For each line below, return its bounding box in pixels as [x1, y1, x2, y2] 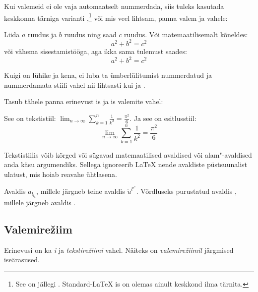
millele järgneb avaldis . [4, 197, 76, 207]
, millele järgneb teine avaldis [36, 186, 125, 196]
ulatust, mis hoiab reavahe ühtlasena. [4, 169, 117, 179]
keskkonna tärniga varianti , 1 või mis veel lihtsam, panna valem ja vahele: [4, 11, 228, 23]
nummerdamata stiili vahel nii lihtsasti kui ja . [4, 79, 145, 90]
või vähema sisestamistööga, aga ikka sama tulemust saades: [4, 46, 187, 56]
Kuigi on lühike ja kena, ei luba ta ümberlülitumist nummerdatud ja [4, 70, 212, 80]
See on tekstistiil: [4, 113, 56, 123]
